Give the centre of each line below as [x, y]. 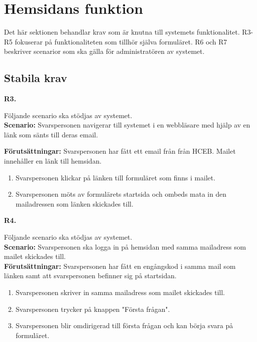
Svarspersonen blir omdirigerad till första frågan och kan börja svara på [124, 325]
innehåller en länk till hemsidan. [53, 161]
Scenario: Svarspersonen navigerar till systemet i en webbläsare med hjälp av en [127, 125]
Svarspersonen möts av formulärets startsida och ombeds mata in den [121, 194]
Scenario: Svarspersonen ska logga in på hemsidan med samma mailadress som [125, 246]
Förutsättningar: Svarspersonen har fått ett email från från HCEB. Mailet [120, 151]
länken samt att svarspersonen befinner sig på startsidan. [90, 276]
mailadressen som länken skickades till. [74, 203]
